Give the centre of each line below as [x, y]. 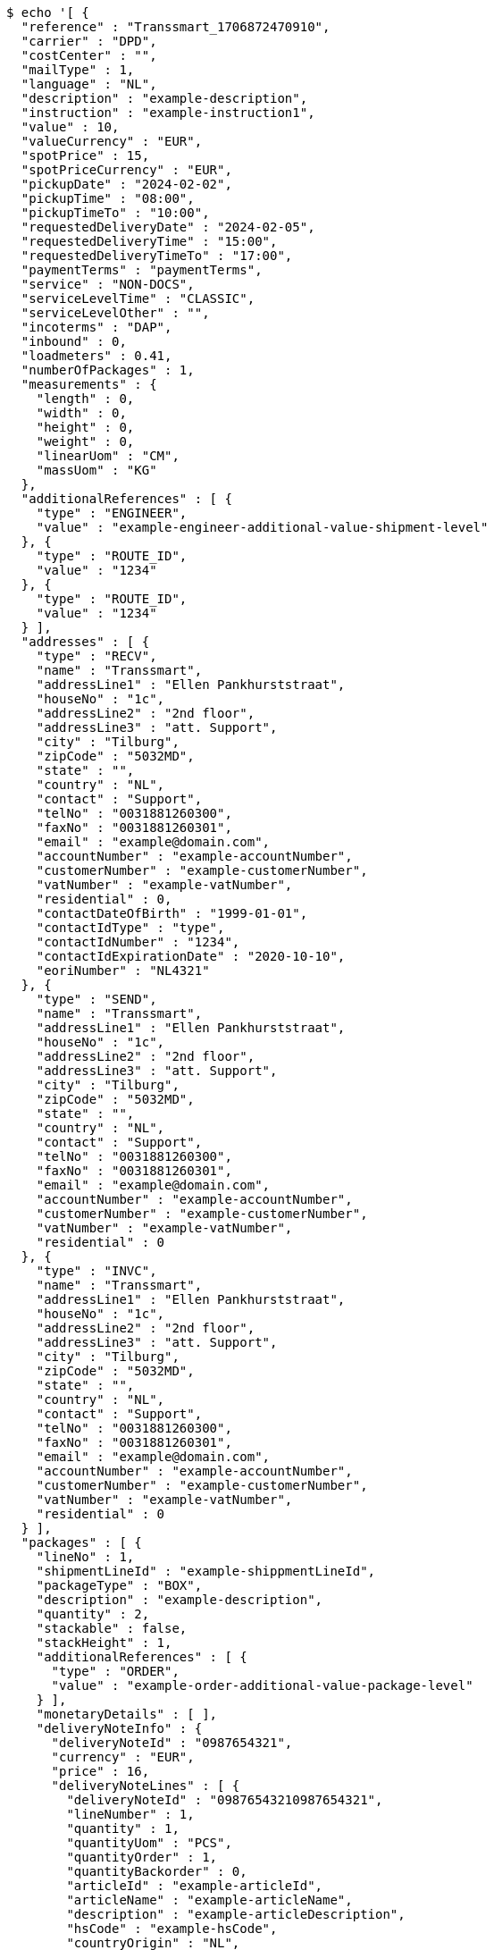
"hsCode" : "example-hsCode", [172, 1929]
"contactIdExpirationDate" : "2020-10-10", [191, 956]
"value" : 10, [70, 127]
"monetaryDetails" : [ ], [127, 1714]
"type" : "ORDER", [115, 1671]
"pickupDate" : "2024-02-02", [126, 184]
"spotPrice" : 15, [85, 155]
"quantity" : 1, [123, 1828]
